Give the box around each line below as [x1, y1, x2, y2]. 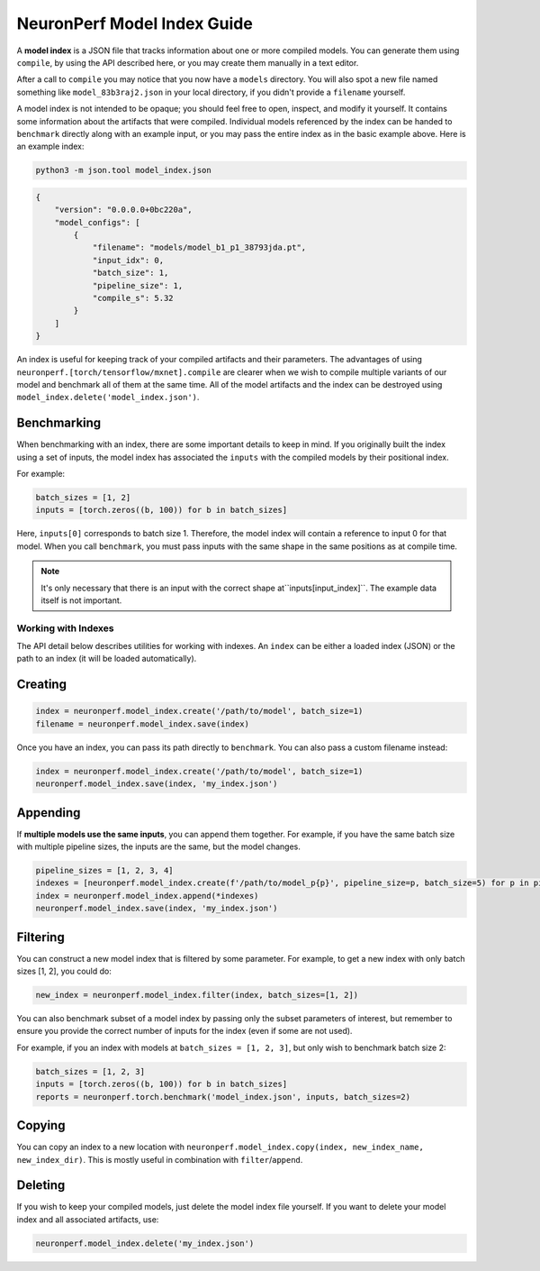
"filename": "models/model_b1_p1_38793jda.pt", [92, 242, 307, 252]
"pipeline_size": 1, [92, 280, 184, 290]
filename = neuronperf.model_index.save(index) [35, 718, 249, 729]
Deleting [16, 1177, 66, 1193]
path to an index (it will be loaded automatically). [16, 654, 197, 664]
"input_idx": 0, [92, 255, 165, 265]
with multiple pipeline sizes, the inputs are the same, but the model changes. [16, 841, 301, 852]
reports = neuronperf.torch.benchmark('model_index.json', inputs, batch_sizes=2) [35, 1092, 411, 1102]
